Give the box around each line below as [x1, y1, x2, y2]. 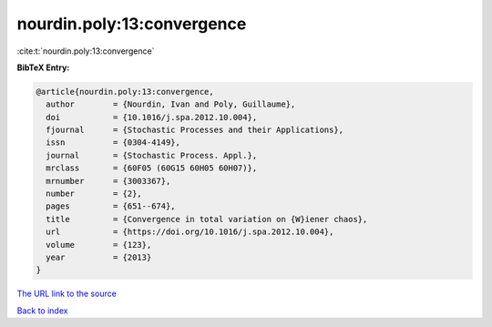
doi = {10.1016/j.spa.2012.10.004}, [46, 112, 258, 122]
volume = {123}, [46, 240, 152, 250]
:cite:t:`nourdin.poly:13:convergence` [16, 46, 155, 56]
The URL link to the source [16, 288, 118, 300]
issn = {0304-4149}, [46, 138, 181, 148]
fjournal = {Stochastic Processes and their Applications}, [46, 125, 344, 136]
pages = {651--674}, [46, 201, 177, 211]
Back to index [16, 305, 68, 316]
